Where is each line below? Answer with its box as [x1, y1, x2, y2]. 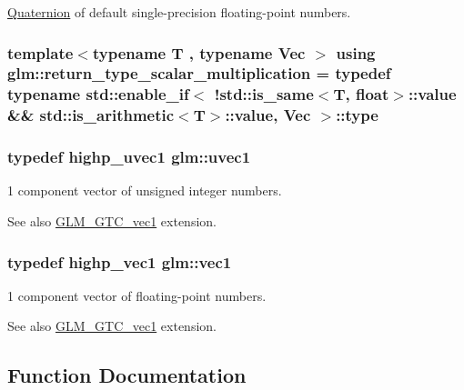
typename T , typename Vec [92, 41, 306, 64]
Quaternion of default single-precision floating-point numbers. [7, 3, 351, 21]
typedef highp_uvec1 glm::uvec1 [7, 145, 251, 168]
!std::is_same [214, 83, 314, 105]
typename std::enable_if [7, 83, 189, 105]
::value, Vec [225, 104, 311, 126]
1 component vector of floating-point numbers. [7, 285, 267, 305]
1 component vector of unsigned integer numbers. [7, 181, 282, 200]
